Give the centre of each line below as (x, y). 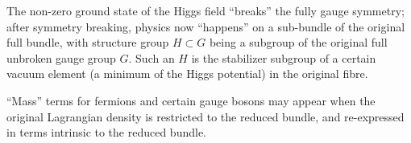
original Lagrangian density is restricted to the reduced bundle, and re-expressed (205, 116)
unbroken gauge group (61, 57)
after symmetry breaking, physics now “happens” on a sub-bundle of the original (206, 26)
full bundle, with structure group (88, 42)
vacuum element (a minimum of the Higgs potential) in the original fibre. (187, 74)
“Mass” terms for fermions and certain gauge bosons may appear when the (191, 100)
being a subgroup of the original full (298, 42)
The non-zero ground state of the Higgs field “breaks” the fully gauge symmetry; (205, 10)
